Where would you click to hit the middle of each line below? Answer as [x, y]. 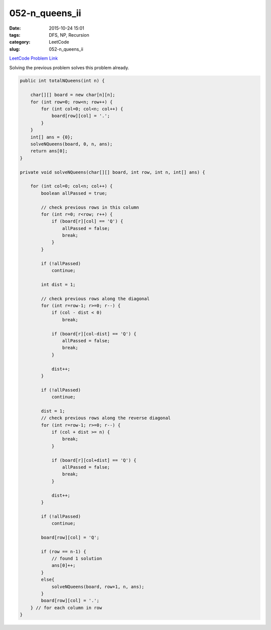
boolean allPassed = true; [74, 193]
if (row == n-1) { [63, 551]
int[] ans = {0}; [52, 137]
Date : [15, 28]
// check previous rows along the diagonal [95, 298]
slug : [15, 49]
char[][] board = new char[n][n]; [73, 95]
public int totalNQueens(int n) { [62, 81]
